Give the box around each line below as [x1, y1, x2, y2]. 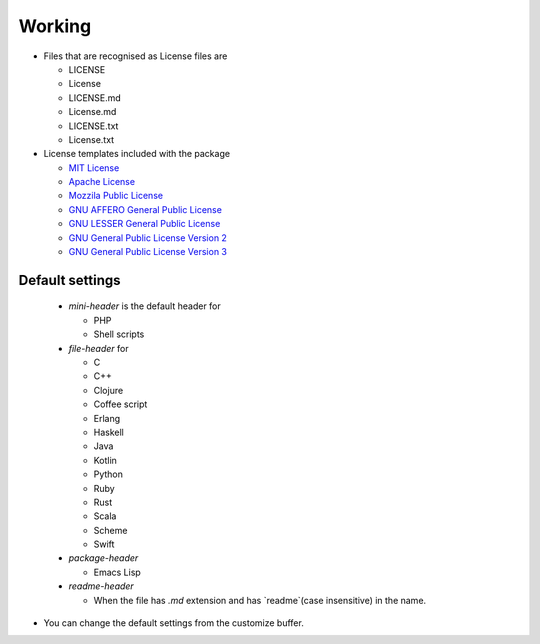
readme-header [68, 580, 134, 592]
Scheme [93, 524, 128, 536]
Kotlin [93, 454, 117, 466]
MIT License [68, 161, 120, 174]
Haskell [93, 426, 124, 438]
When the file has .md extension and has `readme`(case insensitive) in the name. [93, 594, 427, 606]
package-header [68, 552, 139, 564]
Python [93, 468, 124, 480]
